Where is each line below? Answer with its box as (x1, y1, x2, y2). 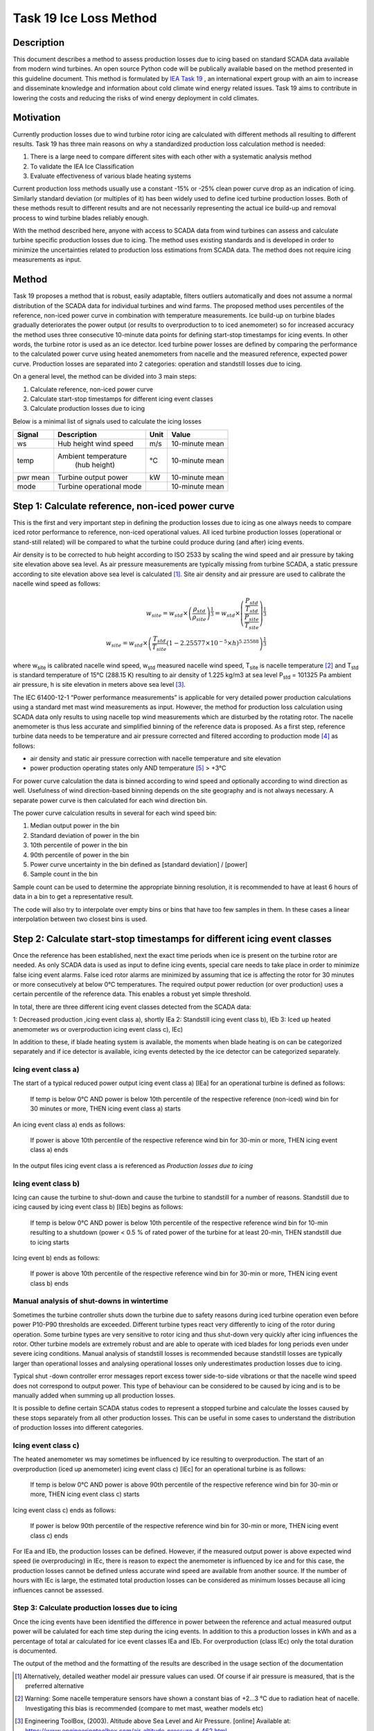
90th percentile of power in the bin (30, 850, 130, 859)
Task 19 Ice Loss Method (12, 10, 157, 26)
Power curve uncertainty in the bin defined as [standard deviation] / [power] (30, 860, 248, 868)
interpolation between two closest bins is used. (12, 915, 148, 923)
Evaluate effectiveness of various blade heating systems (30, 172, 192, 180)
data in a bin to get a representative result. (12, 893, 134, 901)
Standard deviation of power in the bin (30, 831, 140, 839)
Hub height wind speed (57, 439, 134, 449)
